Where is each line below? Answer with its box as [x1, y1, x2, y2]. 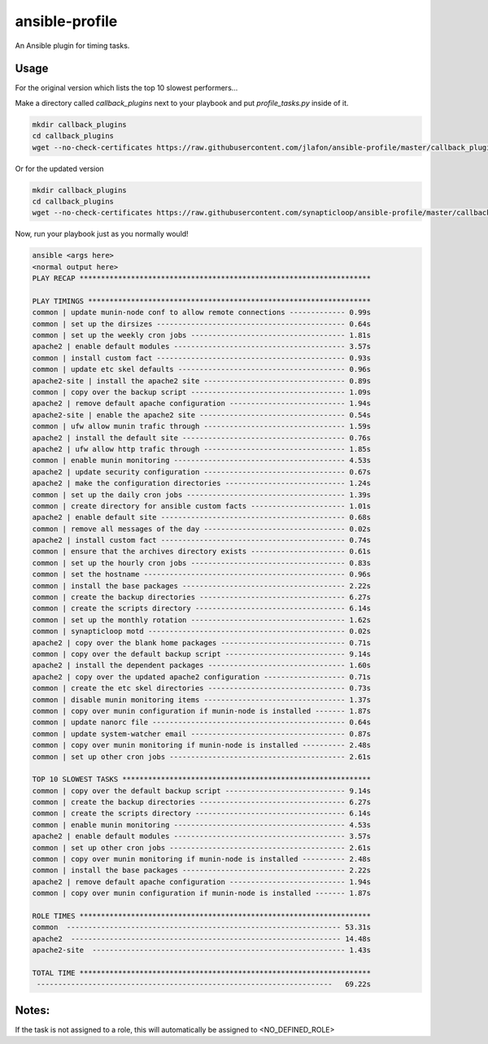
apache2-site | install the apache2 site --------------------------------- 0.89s [32, 376, 372, 386]
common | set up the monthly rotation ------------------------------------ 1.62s [32, 615, 372, 624]
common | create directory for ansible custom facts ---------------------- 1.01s [32, 501, 372, 510]
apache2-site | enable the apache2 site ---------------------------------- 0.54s [32, 410, 372, 419]
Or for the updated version [15, 164, 105, 173]
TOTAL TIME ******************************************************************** [32, 968, 372, 977]
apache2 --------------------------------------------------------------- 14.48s [32, 934, 372, 943]
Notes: [15, 1003, 50, 1017]
